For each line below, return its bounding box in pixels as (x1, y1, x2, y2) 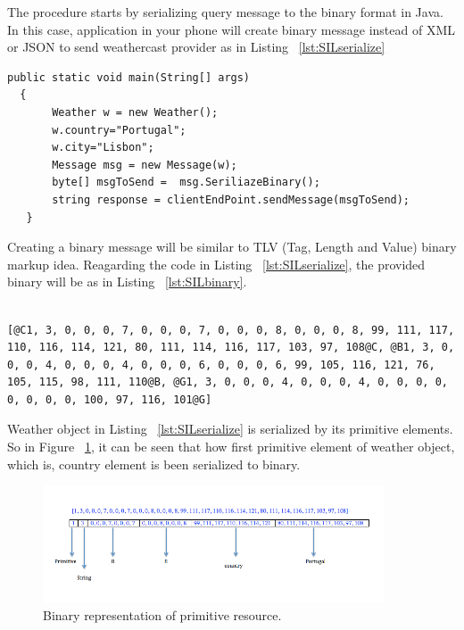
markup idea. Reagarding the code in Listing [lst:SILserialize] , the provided (7, 254, 426, 273)
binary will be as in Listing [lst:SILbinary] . (7, 272, 247, 291)
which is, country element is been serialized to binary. (7, 454, 301, 473)
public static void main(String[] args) (7, 70, 251, 84)
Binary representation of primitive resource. (43, 605, 282, 624)
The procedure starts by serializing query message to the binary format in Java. (7, 3, 443, 21)
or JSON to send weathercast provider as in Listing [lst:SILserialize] (7, 37, 385, 56)
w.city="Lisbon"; (52, 141, 154, 154)
